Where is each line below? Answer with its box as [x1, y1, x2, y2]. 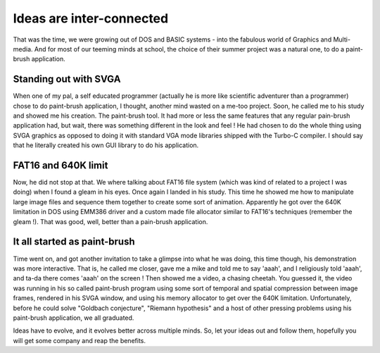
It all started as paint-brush [13, 236, 135, 248]
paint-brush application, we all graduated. [13, 314, 134, 322]
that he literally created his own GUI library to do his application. [13, 141, 199, 149]
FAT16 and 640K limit [13, 159, 108, 171]
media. [13, 44, 33, 53]
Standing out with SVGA [13, 73, 121, 85]
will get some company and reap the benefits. [13, 336, 146, 345]
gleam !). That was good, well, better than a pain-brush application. [13, 217, 208, 225]
